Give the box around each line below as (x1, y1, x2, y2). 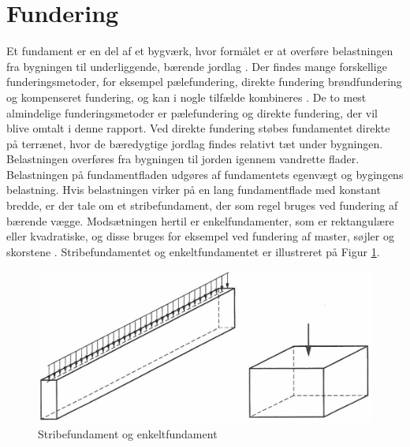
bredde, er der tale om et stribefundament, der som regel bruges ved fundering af (6, 197, 398, 214)
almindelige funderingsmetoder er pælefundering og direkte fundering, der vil (6, 104, 378, 121)
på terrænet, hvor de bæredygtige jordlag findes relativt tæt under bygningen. (6, 135, 383, 151)
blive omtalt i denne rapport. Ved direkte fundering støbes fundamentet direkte (6, 120, 390, 136)
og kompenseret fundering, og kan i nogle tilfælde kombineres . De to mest (6, 88, 367, 105)
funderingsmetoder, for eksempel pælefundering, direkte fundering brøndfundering (6, 73, 402, 90)
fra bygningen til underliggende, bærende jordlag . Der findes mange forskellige (6, 58, 387, 74)
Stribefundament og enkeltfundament (38, 426, 218, 442)
